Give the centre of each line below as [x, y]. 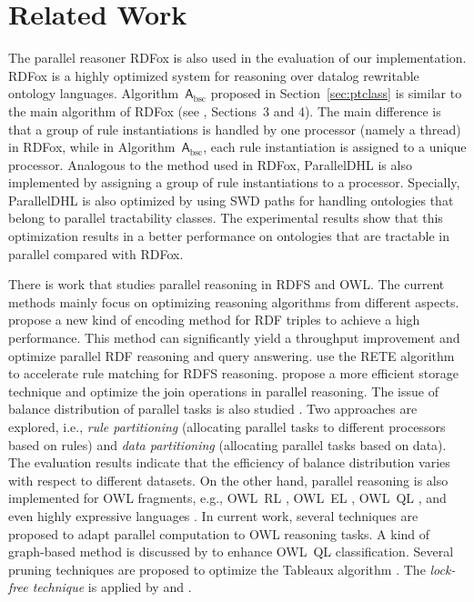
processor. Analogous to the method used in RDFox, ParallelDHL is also [210, 164]
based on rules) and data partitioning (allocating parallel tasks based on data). [227, 444]
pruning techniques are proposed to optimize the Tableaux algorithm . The [217, 569]
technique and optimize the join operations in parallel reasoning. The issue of [223, 391]
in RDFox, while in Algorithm [92, 147]
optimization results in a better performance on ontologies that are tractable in [229, 236]
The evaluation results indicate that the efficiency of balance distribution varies [229, 462]
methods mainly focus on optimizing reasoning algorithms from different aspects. [234, 301]
